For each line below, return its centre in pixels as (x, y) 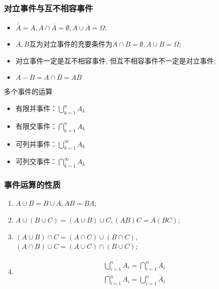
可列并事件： (36, 144)
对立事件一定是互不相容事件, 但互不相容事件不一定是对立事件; (116, 60)
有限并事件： (36, 108)
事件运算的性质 (32, 185)
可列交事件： (36, 161)
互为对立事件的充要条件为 (71, 44)
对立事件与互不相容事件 (48, 8)
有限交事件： (36, 126)
